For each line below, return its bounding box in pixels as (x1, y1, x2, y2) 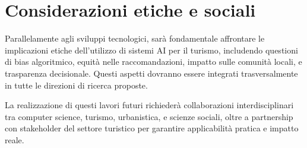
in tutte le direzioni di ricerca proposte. (5, 78, 148, 91)
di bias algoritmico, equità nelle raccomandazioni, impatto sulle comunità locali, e (5, 55, 302, 68)
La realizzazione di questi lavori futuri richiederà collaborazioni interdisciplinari (5, 99, 294, 111)
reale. (5, 133, 24, 146)
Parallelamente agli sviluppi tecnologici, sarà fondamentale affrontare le (5, 32, 265, 45)
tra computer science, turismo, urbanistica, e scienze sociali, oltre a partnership (5, 110, 293, 122)
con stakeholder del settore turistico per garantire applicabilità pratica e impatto (5, 122, 299, 134)
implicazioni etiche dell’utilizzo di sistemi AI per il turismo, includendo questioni (5, 43, 298, 56)
